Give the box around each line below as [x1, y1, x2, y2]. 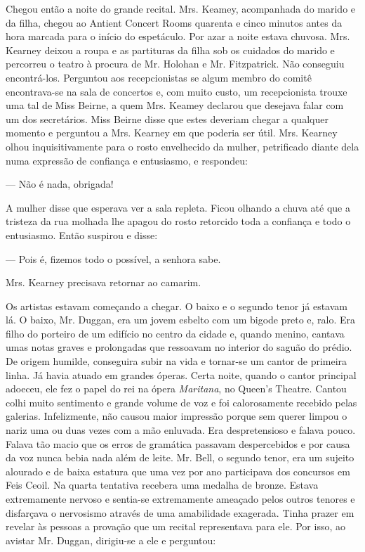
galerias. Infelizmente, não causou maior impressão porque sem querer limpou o [6, 409, 347, 423]
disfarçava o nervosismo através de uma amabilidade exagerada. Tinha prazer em [6, 505, 354, 520]
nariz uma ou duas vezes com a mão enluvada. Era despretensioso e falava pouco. [6, 423, 356, 437]
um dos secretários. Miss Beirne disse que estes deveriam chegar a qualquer [6, 111, 328, 126]
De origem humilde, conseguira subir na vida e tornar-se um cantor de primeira [6, 354, 347, 368]
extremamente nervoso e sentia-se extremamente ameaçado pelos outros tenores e [6, 492, 355, 506]
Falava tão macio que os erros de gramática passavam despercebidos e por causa [6, 436, 350, 451]
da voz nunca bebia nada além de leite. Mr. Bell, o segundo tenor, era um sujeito [6, 450, 354, 465]
